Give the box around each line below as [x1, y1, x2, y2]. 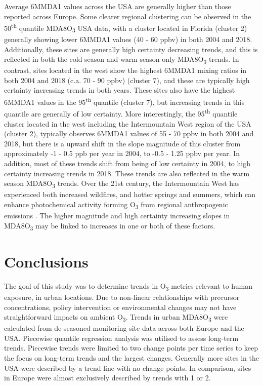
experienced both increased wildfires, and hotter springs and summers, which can [4, 189, 255, 200]
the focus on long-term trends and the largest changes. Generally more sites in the [4, 353, 259, 363]
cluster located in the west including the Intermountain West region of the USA [4, 118, 251, 129]
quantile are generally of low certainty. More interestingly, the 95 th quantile [4, 107, 238, 119]
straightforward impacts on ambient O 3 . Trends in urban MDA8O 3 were [4, 312, 228, 323]
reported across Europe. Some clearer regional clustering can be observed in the [4, 11, 251, 21]
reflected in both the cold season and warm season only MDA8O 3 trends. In [4, 54, 239, 65]
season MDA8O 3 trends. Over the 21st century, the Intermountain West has [4, 178, 240, 189]
